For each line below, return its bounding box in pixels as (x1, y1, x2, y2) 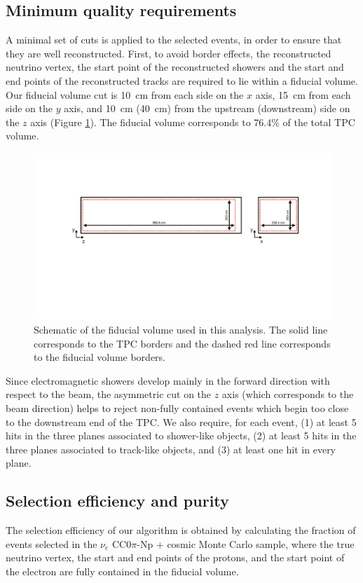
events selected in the (6, 536, 97, 551)
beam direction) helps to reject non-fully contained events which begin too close (6, 401, 349, 416)
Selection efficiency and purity (6, 490, 229, 512)
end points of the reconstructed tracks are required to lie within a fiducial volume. (6, 73, 358, 88)
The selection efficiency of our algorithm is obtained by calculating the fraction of (6, 523, 356, 537)
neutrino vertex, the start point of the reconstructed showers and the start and (6, 60, 344, 74)
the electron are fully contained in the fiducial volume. (6, 563, 239, 578)
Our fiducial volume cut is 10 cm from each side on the (6, 87, 244, 102)
